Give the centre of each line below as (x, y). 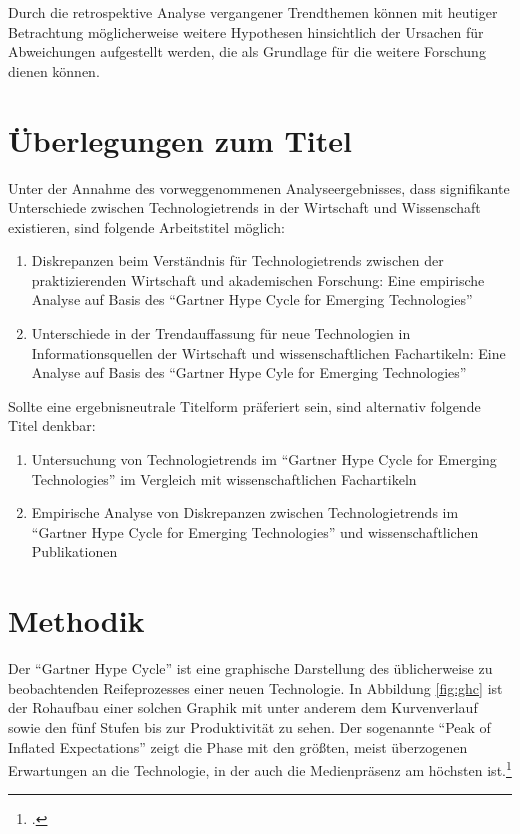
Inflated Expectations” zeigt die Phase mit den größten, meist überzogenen (238, 746)
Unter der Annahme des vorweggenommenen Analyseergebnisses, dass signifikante (259, 187)
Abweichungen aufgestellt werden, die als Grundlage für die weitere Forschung (247, 51)
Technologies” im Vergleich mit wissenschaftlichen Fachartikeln (224, 478)
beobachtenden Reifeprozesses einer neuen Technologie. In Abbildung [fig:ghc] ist (255, 687)
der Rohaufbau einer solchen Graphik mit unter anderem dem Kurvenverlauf (243, 707)
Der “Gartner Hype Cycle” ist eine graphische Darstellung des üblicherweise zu (250, 668)
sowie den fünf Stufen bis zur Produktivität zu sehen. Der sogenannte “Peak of (249, 726)
